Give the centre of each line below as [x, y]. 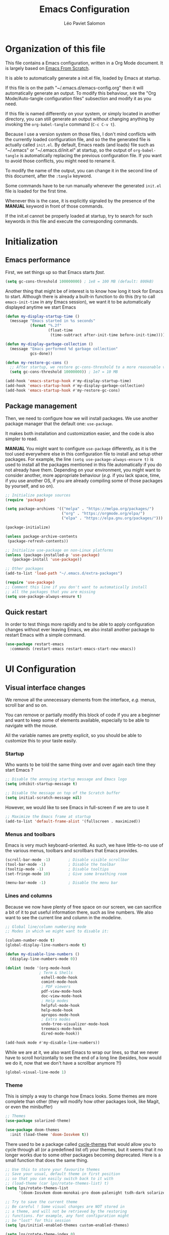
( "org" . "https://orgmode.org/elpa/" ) [103, 514]
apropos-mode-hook [60, 1015]
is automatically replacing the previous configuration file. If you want [91, 155]
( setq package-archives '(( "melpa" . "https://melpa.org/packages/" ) [80, 509]
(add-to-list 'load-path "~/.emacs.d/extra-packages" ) [64, 573]
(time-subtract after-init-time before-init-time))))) [109, 335]
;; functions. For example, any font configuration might [67, 1216]
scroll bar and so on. [26, 705]
